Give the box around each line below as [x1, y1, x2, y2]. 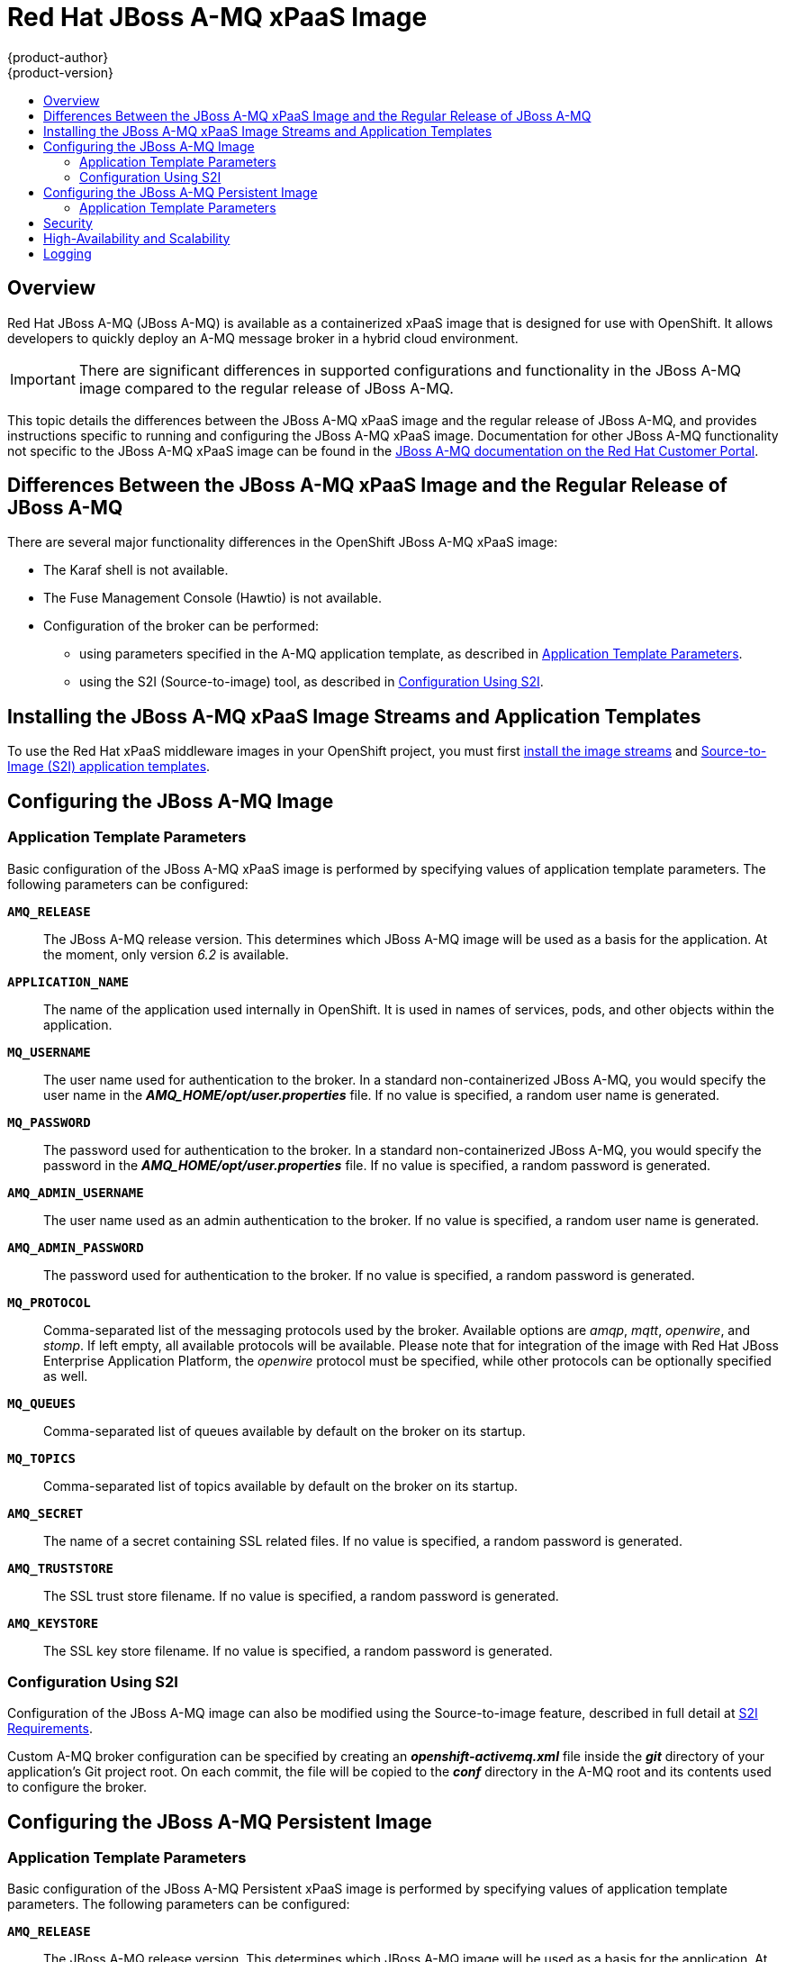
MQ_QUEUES [7, 1395, 76, 1411]
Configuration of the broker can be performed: [43, 618, 320, 634]
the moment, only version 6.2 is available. [43, 946, 289, 962]
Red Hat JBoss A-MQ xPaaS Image [7, 2, 428, 32]
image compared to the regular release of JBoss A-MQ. [78, 378, 454, 397]
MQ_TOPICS [7, 1450, 76, 1466]
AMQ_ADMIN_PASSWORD [7, 1240, 144, 1255]
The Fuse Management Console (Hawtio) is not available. [43, 590, 383, 606]
